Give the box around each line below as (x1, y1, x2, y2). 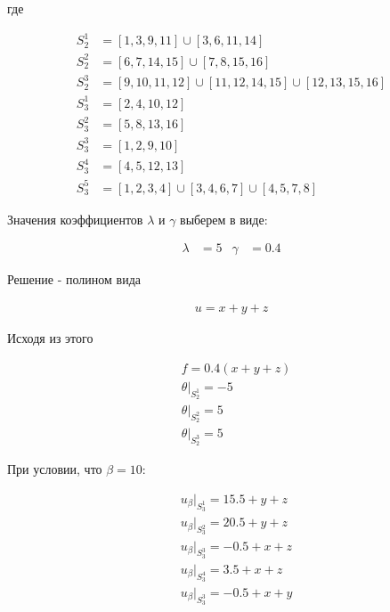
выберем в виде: (180, 209, 268, 228)
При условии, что (7, 460, 102, 478)
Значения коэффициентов (7, 209, 143, 228)
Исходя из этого (7, 329, 93, 347)
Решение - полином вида (7, 270, 141, 289)
